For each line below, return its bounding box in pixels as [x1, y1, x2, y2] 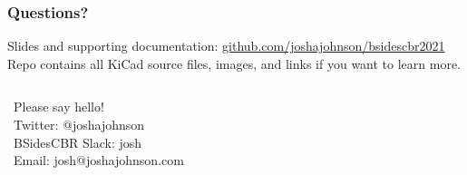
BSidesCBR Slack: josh [13, 132, 142, 151]
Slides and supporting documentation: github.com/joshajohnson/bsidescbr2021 [7, 36, 445, 55]
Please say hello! [13, 97, 104, 116]
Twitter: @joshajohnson [13, 115, 145, 133]
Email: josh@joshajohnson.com [13, 151, 184, 170]
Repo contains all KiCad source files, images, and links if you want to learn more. [7, 53, 462, 73]
